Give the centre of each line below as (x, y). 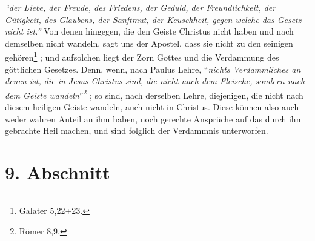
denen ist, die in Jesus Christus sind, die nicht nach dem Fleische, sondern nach (155, 81)
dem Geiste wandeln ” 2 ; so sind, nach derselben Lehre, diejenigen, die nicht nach (154, 94)
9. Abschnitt (58, 172)
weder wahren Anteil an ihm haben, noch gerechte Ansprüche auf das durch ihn (153, 118)
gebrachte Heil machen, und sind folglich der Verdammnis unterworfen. (137, 130)
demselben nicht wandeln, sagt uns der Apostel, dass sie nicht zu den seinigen (149, 43)
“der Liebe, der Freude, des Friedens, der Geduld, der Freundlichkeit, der (141, 7)
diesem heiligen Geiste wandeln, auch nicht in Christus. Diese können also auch (152, 107)
